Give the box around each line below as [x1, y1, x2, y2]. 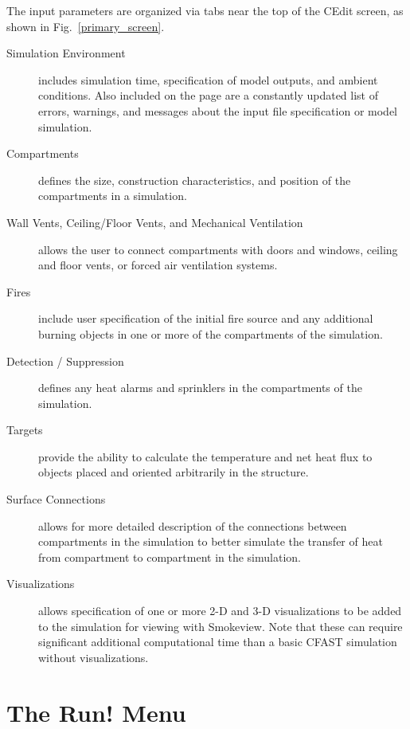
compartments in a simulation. [38, 187, 187, 204]
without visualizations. [38, 649, 149, 665]
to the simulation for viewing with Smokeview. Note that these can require [38, 617, 403, 634]
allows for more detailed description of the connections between [38, 517, 347, 534]
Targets [6, 421, 43, 438]
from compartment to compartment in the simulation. [38, 548, 301, 565]
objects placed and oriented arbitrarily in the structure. [38, 464, 309, 480]
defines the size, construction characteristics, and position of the [38, 171, 351, 188]
